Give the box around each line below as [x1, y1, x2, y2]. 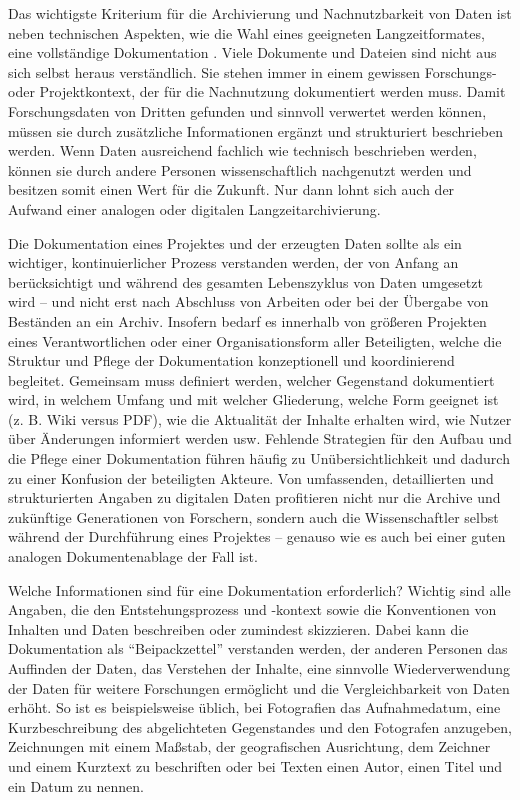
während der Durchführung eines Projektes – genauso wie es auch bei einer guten [8, 526, 506, 547]
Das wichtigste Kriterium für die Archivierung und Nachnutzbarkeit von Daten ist [8, 3, 512, 23]
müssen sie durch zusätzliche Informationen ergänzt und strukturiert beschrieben [8, 120, 504, 141]
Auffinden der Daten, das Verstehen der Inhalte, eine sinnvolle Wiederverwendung [8, 658, 510, 678]
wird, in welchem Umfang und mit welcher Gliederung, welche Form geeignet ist [8, 389, 499, 410]
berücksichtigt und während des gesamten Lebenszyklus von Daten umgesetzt [8, 271, 483, 292]
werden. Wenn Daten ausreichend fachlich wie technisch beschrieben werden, [8, 140, 477, 161]
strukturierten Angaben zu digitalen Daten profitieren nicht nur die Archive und [8, 487, 501, 508]
